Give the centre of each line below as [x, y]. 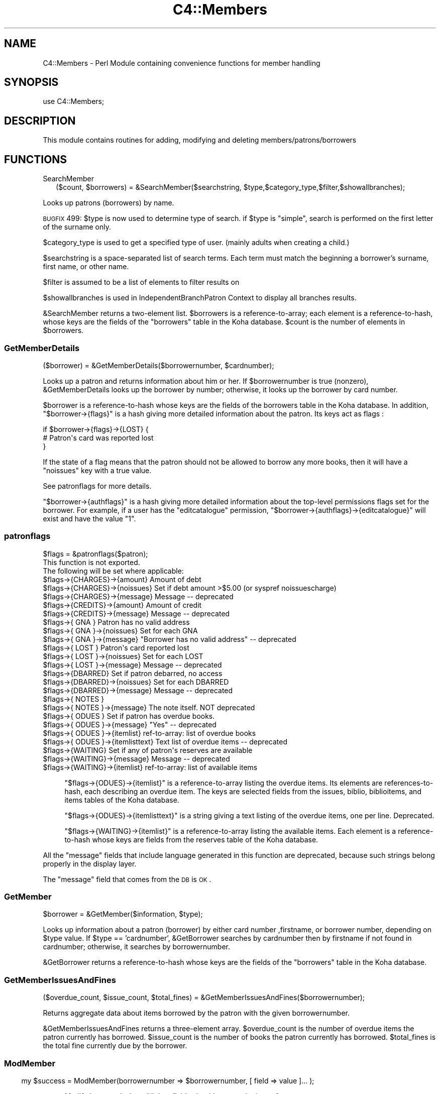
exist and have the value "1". [89, 518]
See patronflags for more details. [97, 486]
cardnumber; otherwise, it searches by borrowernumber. [136, 947]
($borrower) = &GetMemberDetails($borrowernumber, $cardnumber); [158, 365]
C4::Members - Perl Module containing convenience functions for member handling [182, 63]
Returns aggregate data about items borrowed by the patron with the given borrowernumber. [196, 1013]
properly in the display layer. [90, 863]
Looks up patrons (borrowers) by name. [108, 203]
